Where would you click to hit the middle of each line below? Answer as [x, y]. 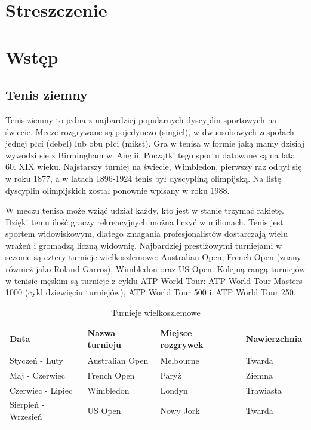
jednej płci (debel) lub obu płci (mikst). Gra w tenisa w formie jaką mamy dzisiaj [155, 143]
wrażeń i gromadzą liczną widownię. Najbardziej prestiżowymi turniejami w [144, 245]
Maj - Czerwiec [37, 375]
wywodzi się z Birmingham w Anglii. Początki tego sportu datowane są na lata [150, 155]
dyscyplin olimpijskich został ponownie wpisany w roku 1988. [118, 190]
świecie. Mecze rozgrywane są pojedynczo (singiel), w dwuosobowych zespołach [150, 131]
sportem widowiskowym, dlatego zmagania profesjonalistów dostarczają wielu [147, 234]
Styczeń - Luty [36, 360]
